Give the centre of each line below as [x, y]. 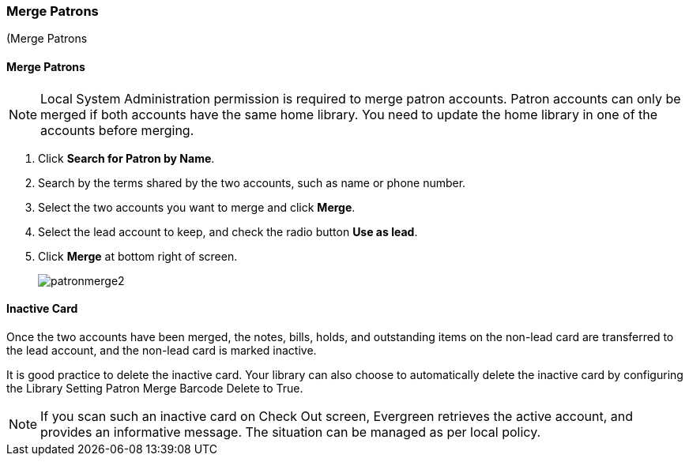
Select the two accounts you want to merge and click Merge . [197, 207]
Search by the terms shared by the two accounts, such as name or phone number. [252, 182]
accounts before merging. [117, 130]
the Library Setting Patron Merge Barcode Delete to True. [155, 388]
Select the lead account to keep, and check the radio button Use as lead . [228, 231]
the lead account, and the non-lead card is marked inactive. [162, 350]
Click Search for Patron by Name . [126, 158]
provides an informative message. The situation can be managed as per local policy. [291, 432]
